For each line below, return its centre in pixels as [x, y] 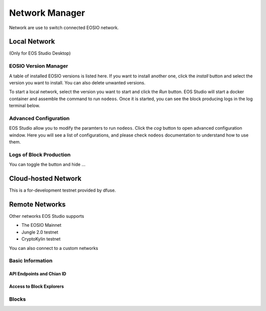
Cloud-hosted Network [45, 179]
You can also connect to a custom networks [54, 248]
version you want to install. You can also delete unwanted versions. [77, 83]
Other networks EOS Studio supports [47, 216]
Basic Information [31, 261]
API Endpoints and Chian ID [38, 274]
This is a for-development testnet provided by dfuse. [63, 190]
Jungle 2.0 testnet [40, 232]
